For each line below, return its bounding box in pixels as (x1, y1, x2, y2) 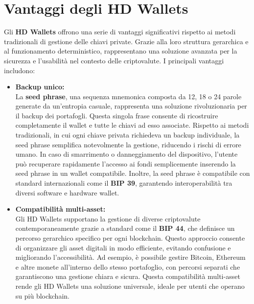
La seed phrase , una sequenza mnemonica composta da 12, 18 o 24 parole (15, 91, 242, 101)
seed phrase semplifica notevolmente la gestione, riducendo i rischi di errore (15, 139, 241, 149)
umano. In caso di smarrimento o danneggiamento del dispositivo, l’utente (15, 149, 238, 159)
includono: (4, 65, 35, 75)
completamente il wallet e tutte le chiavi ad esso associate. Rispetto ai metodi (15, 120, 249, 130)
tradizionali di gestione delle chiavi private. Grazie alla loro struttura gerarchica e (4, 36, 249, 46)
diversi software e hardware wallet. (15, 187, 119, 197)
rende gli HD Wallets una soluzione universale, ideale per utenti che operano (15, 280, 245, 291)
